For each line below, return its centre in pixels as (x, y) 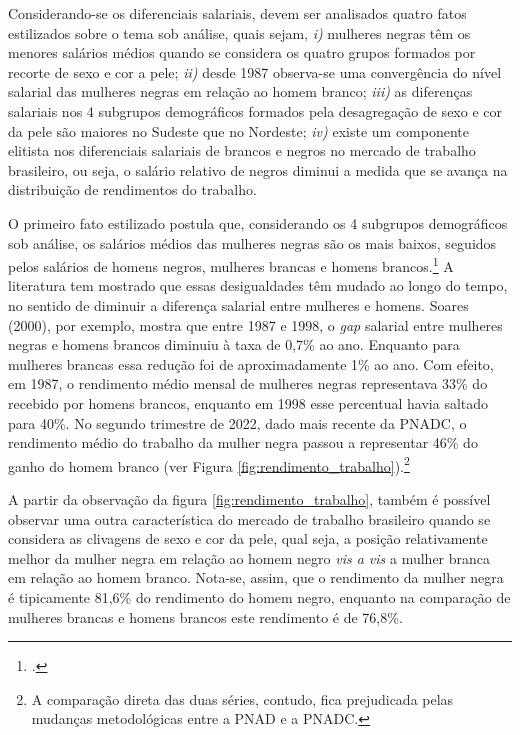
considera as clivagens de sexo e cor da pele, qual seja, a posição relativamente (248, 538)
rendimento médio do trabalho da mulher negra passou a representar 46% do (243, 442)
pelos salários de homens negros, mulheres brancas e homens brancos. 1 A (231, 264)
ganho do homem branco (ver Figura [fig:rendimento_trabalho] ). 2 (209, 464)
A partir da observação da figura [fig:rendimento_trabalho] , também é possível (249, 498)
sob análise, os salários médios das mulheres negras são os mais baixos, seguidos (252, 242)
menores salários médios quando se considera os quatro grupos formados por (242, 52)
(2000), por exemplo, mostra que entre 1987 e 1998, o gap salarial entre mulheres (255, 324)
